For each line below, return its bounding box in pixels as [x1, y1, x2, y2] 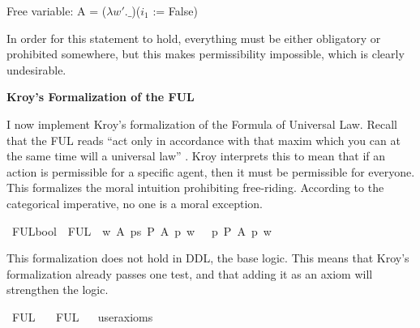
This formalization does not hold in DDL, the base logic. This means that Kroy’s [6, 249, 409, 266]
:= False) [152, 2, 198, 19]
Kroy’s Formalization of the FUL [6, 88, 195, 105]
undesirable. [6, 61, 66, 78]
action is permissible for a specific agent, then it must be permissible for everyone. [6, 163, 415, 180]
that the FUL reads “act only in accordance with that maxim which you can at [6, 131, 401, 148]
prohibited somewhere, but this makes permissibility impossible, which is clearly [6, 45, 405, 62]
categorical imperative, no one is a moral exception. [6, 194, 263, 211]
